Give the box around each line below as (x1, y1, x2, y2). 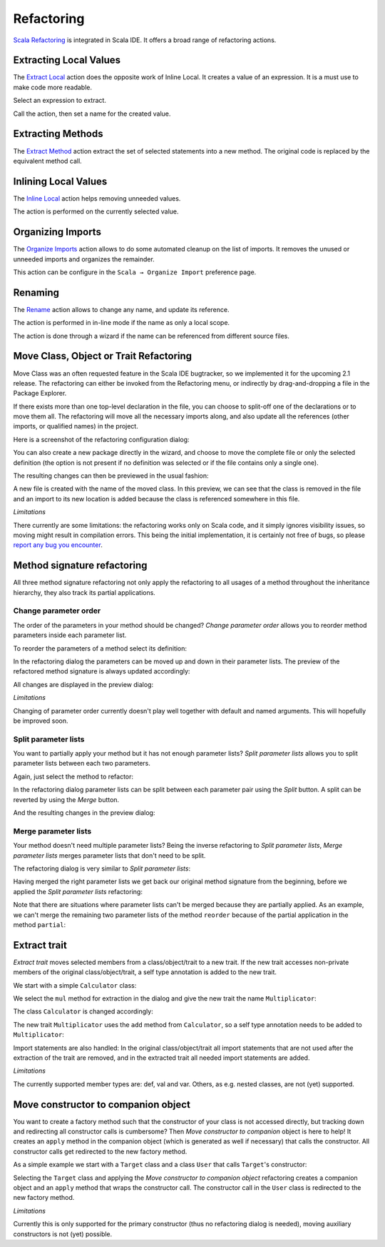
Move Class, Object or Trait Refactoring (13, 350, 192, 362)
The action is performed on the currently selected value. (13, 207, 179, 216)
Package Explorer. (13, 389, 67, 398)
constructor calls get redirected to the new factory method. (13, 1147, 188, 1156)
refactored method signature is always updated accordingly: (13, 667, 190, 676)
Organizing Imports (13, 226, 101, 239)
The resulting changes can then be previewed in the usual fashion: (13, 471, 210, 480)
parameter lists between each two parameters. (13, 759, 151, 768)
